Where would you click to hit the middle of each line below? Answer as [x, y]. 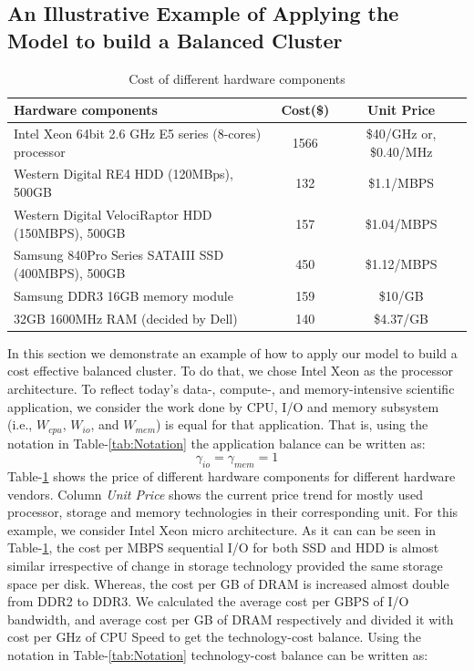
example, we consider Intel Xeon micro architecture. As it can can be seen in [222, 529]
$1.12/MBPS [401, 264]
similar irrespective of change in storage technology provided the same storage [225, 565]
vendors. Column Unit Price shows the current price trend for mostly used [215, 494]
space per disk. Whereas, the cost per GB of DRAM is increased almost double [228, 583]
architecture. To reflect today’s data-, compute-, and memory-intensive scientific [231, 388]
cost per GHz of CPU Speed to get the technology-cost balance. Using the [214, 637]
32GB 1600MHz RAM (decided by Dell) [126, 318]
